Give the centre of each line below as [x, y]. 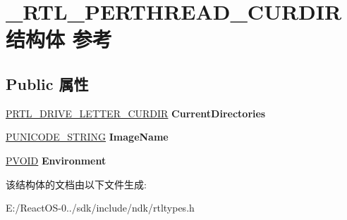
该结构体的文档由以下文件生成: [76, 184]
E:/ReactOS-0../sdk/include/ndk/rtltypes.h [100, 208]
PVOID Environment [56, 160]
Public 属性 [47, 83]
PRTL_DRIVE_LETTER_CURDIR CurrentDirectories [136, 113]
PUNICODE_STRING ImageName [87, 137]
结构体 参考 [59, 39]
